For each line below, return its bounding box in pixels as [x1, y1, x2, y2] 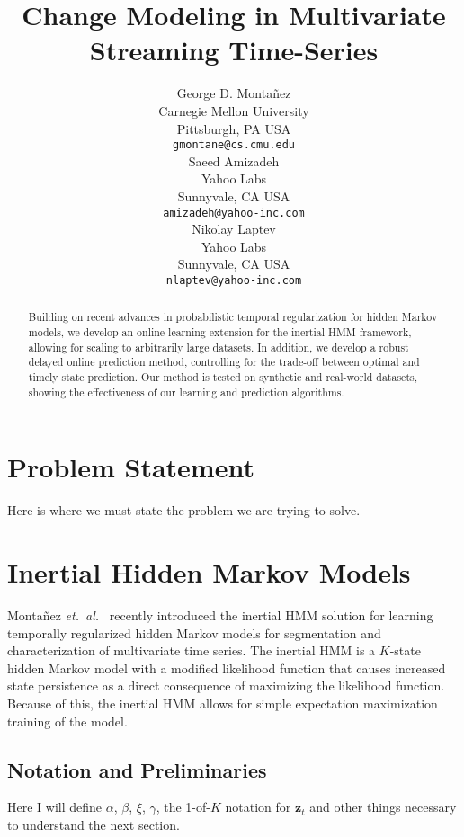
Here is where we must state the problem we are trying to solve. [7, 501, 361, 520]
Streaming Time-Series [89, 31, 379, 68]
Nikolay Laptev [192, 219, 276, 238]
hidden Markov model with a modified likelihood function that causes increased [7, 658, 446, 677]
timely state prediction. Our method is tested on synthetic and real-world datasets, [28, 370, 418, 385]
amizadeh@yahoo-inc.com [163, 206, 305, 219]
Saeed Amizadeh [188, 151, 280, 170]
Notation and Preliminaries [7, 755, 267, 783]
